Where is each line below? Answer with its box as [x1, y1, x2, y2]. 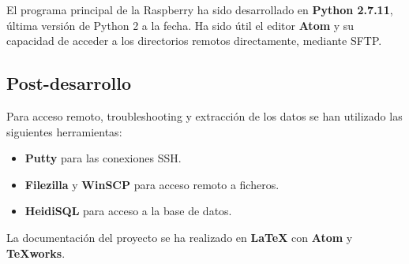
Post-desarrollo [6, 71, 132, 95]
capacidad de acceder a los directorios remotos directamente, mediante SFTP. [6, 32, 382, 49]
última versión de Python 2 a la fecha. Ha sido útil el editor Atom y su [6, 17, 355, 33]
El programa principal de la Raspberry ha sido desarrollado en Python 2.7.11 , [6, 2, 393, 17]
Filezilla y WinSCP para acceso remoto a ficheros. [24, 176, 280, 192]
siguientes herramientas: [6, 123, 122, 139]
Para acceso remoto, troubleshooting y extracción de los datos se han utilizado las [6, 107, 403, 124]
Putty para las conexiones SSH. [24, 150, 182, 166]
